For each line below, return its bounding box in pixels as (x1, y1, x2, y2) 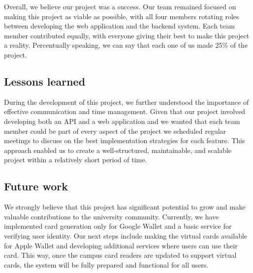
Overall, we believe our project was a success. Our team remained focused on (4, 1, 236, 11)
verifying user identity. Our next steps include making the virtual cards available (4, 230, 248, 241)
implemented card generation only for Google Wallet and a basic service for (4, 221, 232, 231)
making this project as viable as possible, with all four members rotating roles (4, 11, 239, 21)
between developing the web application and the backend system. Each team (4, 21, 235, 31)
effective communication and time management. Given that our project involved (4, 106, 246, 117)
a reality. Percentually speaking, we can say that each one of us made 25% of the (4, 40, 248, 50)
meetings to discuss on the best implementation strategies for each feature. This (4, 135, 245, 146)
